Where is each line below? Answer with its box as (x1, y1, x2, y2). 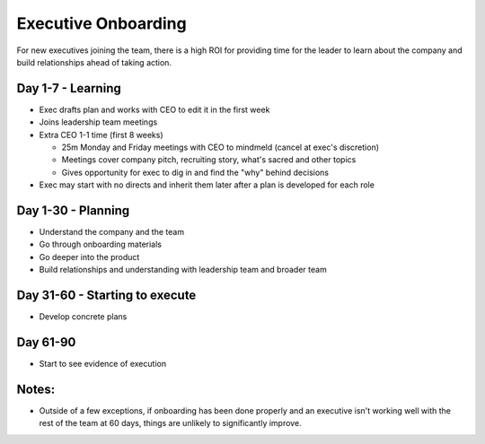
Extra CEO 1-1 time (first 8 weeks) (39, 129, 163, 140)
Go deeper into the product (39, 251, 140, 262)
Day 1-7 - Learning (16, 81, 121, 96)
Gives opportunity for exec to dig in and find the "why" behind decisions (61, 167, 330, 178)
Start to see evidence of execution (39, 359, 166, 370)
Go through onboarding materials (39, 239, 162, 250)
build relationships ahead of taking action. (16, 57, 172, 67)
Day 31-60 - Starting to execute (16, 288, 197, 303)
